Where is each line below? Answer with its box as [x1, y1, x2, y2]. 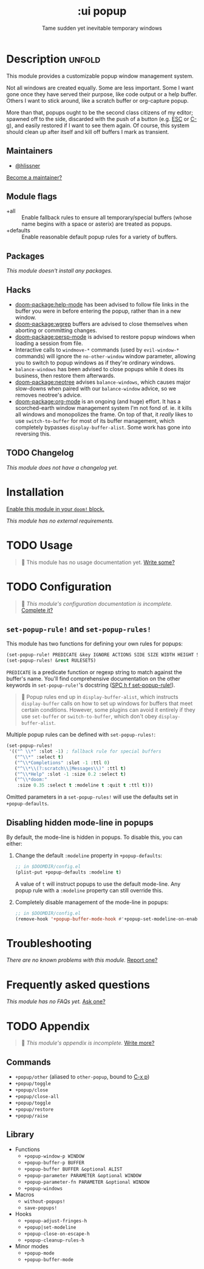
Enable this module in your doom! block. [6, 505, 105, 512]
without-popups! [24, 1198, 66, 1205]
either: [6, 840, 22, 847]
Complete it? [21, 607, 53, 614]
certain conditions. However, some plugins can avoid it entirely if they [21, 706, 195, 714]
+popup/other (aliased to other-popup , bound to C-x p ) [15, 1073, 150, 1080]
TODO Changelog [6, 448, 74, 458]
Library [6, 1130, 35, 1140]
